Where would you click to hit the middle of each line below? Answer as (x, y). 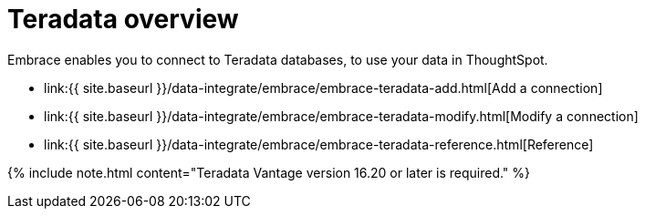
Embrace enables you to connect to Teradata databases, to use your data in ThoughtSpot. (278, 59)
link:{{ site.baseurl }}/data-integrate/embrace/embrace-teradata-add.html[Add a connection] (323, 87)
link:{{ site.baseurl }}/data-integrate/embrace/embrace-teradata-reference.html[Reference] (319, 144)
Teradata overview (123, 19)
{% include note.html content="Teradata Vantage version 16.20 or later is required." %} (269, 172)
